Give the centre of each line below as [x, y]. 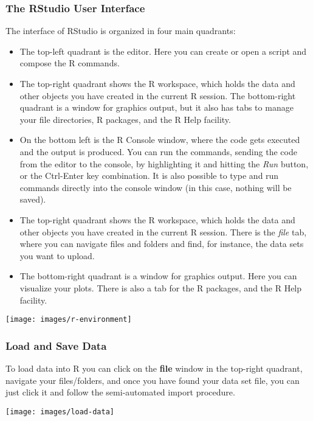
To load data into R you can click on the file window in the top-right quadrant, [154, 368]
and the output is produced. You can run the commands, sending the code [158, 151]
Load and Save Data [56, 345]
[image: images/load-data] [60, 412]
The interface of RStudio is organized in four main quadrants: [121, 31]
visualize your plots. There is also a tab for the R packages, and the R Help [161, 287]
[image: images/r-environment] [69, 320]
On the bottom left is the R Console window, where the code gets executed [160, 140]
